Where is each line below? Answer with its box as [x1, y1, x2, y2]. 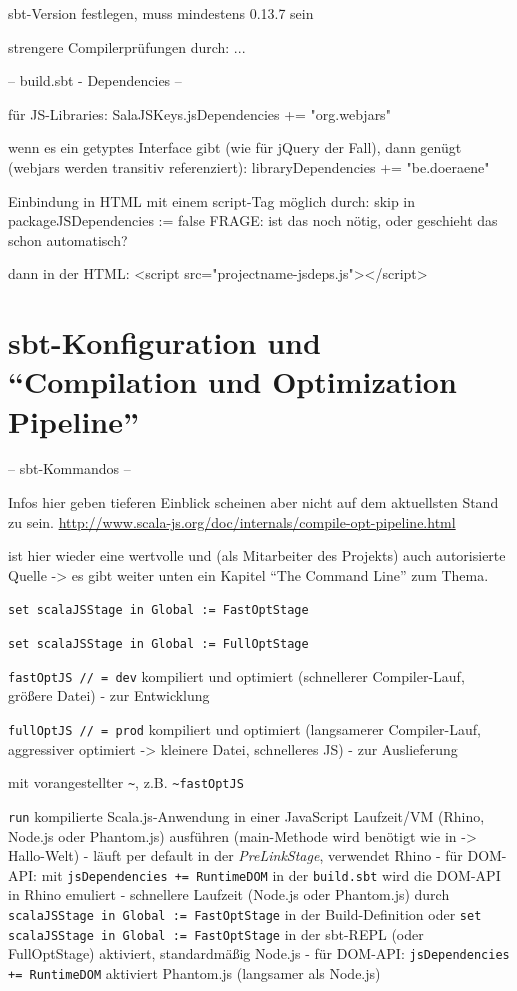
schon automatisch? [8, 229, 128, 250]
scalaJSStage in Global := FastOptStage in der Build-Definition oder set [8, 903, 482, 924]
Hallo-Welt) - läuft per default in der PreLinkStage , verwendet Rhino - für [8, 845, 463, 866]
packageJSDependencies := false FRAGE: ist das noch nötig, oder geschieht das [8, 210, 498, 231]
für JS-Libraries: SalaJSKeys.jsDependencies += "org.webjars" [8, 103, 391, 124]
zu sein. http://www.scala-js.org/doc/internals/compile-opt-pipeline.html [8, 511, 456, 532]
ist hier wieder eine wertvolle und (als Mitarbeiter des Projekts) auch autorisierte [8, 545, 506, 566]
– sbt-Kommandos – [8, 458, 131, 479]
